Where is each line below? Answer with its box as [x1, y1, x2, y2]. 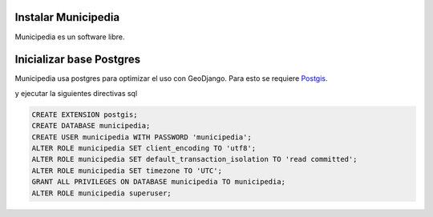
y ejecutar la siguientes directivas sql [14, 88, 138, 98]
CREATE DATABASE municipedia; [31, 121, 151, 131]
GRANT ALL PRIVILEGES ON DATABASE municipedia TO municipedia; [31, 177, 286, 187]
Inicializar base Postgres [14, 53, 141, 66]
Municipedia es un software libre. [14, 32, 125, 42]
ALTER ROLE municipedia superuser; [31, 188, 172, 198]
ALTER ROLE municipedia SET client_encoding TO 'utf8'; [31, 143, 257, 152]
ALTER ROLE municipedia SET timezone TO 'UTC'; [31, 166, 222, 175]
